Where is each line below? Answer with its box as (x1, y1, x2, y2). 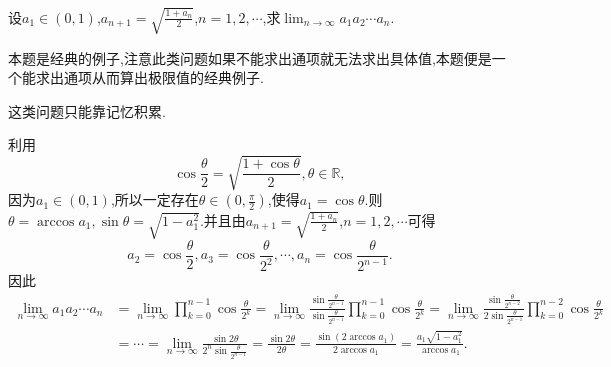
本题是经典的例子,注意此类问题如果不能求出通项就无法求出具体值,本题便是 (8, 47, 492, 68)
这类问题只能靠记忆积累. (8, 100, 166, 121)
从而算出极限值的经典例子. (91, 67, 264, 88)
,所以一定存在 (110, 189, 199, 210)
